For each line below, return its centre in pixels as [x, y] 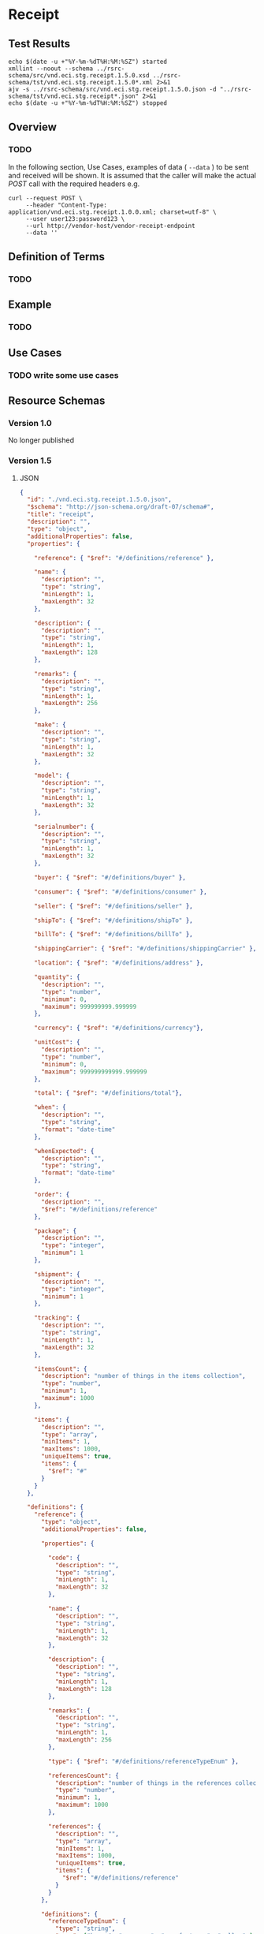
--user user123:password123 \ [75, 218]
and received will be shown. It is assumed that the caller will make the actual [132, 175]
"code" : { [64, 1558]
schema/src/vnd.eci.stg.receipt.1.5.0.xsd [79, 76]
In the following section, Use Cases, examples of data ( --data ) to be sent [129, 166]
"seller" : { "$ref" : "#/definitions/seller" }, [113, 906]
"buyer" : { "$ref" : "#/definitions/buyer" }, [110, 877]
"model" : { [52, 776]
